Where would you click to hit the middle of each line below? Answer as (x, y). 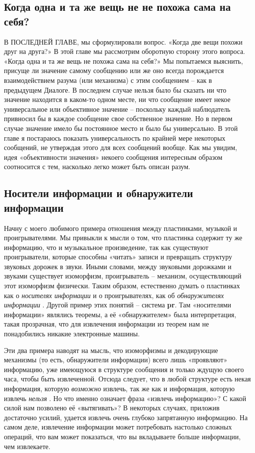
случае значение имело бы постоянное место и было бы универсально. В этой (121, 128)
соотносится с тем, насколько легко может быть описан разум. (97, 166)
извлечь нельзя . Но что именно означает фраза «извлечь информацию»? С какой (125, 398)
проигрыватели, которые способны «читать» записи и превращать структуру (118, 257)
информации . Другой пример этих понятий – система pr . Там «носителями (118, 305)
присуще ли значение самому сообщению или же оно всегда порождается (114, 70)
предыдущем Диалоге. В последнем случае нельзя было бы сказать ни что (115, 89)
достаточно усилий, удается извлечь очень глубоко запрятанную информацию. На (126, 417)
